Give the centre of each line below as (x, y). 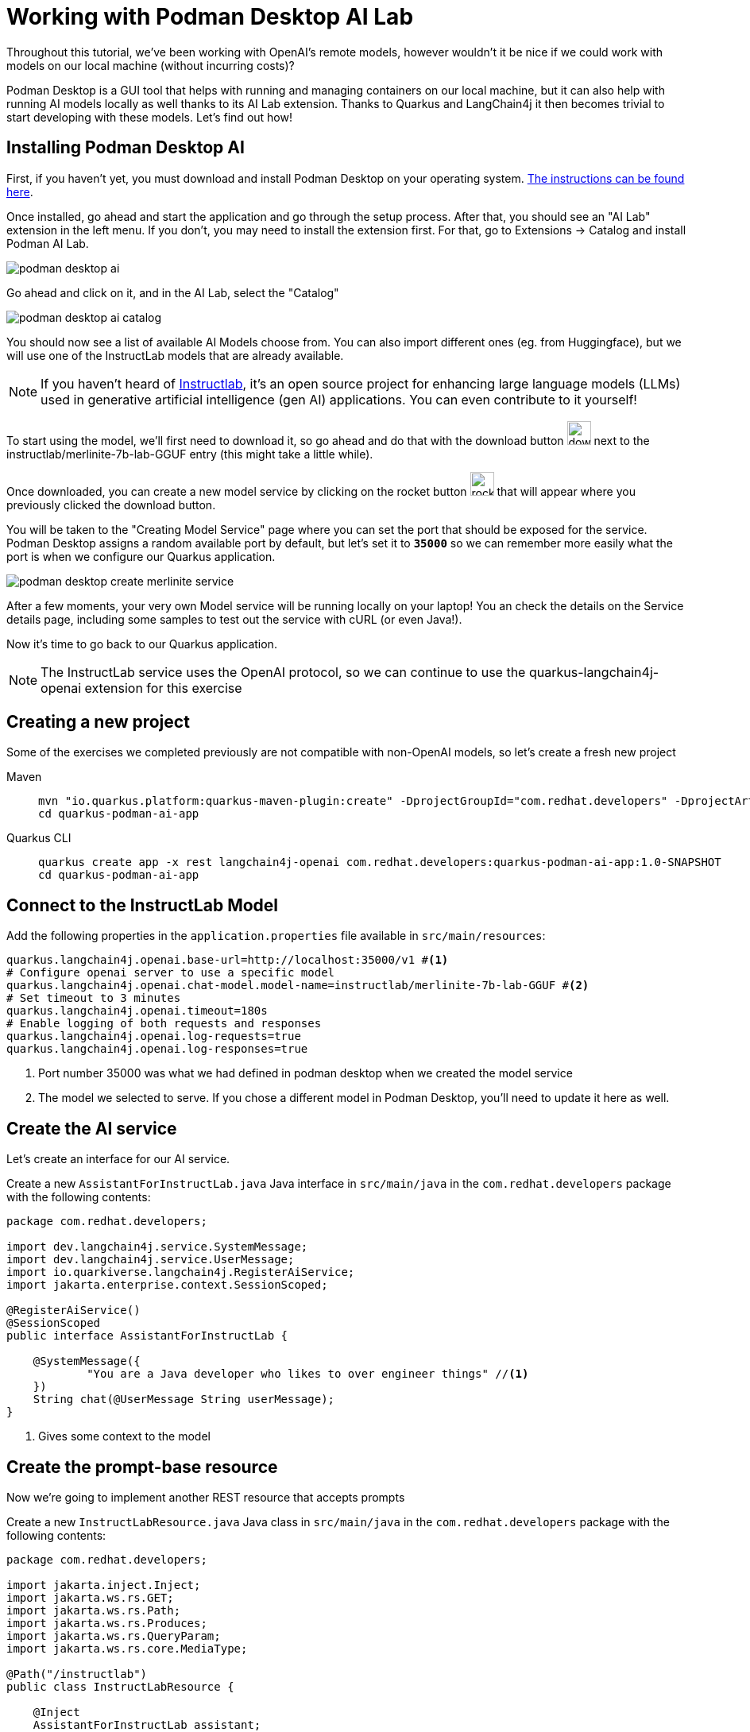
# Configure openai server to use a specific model (171, 973)
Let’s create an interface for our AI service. (118, 1159)
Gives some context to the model (124, 1436)
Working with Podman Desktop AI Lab (210, 17)
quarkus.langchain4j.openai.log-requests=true (154, 1036)
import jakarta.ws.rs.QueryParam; (114, 1635)
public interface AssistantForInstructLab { (147, 1336)
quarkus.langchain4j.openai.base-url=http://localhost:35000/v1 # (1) (228, 960)
